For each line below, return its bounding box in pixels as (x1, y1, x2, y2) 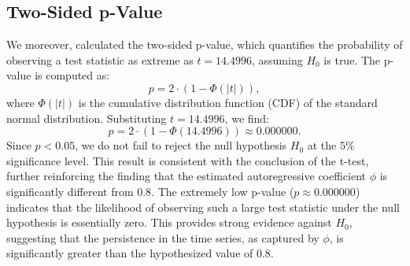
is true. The (323, 51, 381, 68)
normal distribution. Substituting (6, 109, 167, 126)
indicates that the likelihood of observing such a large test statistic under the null (6, 198, 400, 215)
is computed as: (35, 67, 110, 83)
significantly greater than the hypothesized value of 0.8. (6, 245, 274, 261)
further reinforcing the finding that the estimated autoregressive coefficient (6, 168, 367, 184)
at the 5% (307, 137, 355, 153)
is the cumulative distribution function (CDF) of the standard (78, 94, 378, 110)
